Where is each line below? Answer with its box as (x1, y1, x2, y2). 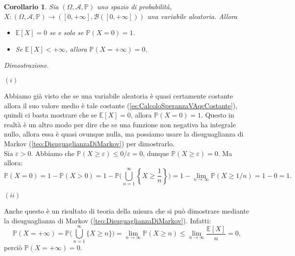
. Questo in (201, 110, 234, 120)
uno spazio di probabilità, (97, 1, 172, 11)
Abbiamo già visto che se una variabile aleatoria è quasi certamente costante (4, 90, 233, 100)
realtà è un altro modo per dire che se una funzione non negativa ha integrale (4, 119, 236, 129)
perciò (4, 242, 22, 253)
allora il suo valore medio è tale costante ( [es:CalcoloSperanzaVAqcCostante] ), (4, 100, 238, 110)
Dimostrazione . (4, 60, 49, 70)
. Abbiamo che (31, 148, 75, 158)
